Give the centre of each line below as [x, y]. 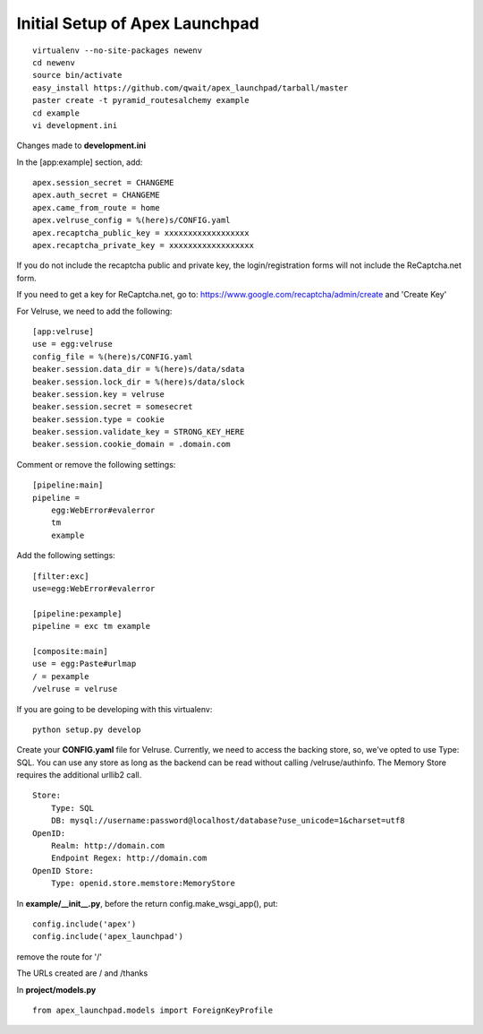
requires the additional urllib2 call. [79, 775]
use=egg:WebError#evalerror [94, 588]
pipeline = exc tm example [92, 626]
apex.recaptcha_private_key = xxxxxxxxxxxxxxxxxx [144, 246]
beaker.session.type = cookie [99, 419]
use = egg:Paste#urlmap [85, 664]
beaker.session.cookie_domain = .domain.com [132, 444]
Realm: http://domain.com [108, 846]
